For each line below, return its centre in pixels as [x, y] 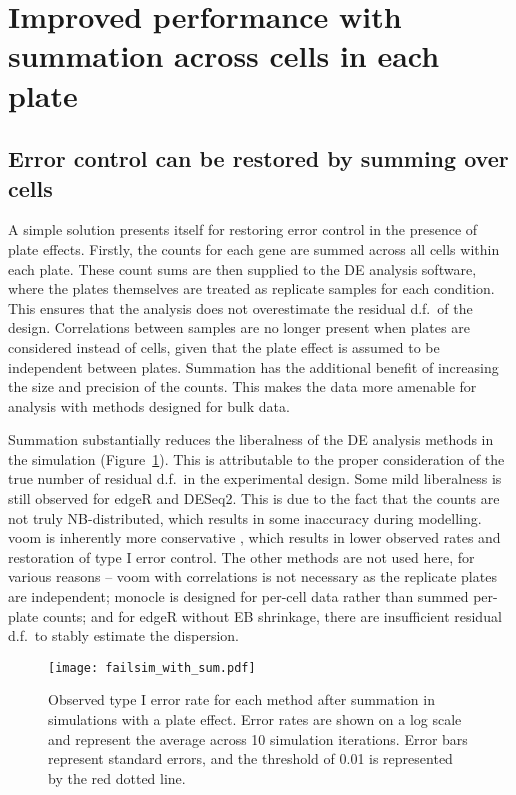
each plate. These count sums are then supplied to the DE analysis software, [242, 268]
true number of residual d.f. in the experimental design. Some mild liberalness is [255, 478]
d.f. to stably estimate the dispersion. [123, 635]
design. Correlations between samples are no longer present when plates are [239, 327]
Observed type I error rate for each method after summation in [241, 699]
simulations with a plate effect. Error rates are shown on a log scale [255, 719]
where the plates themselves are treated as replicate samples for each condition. [251, 288]
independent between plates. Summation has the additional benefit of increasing [253, 366]
